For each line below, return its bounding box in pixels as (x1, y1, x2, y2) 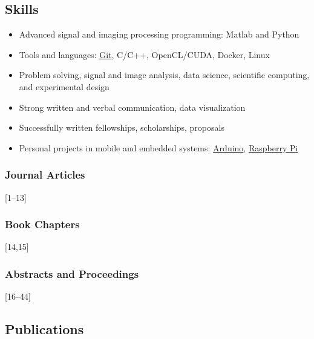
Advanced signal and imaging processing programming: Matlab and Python (19, 28, 299, 41)
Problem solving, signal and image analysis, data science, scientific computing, (19, 68, 310, 81)
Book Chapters (5, 217, 80, 232)
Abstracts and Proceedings (5, 266, 139, 281)
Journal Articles (5, 167, 85, 182)
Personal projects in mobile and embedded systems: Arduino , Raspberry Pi (19, 141, 298, 154)
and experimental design (19, 80, 110, 93)
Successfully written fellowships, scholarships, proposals (19, 121, 224, 134)
